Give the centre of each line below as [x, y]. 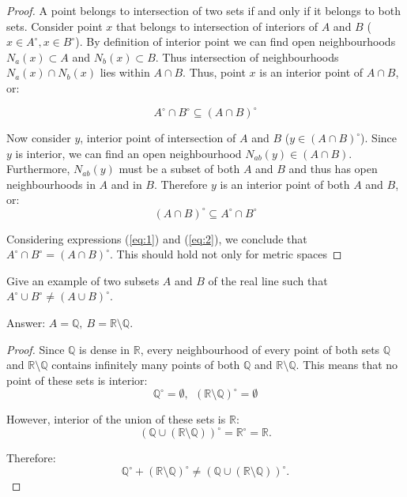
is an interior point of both [285, 184]
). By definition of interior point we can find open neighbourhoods [236, 41]
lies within [125, 72]
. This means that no [347, 365]
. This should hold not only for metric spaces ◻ [226, 254]
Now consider [39, 138]
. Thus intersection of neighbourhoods [247, 56]
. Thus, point [214, 72]
